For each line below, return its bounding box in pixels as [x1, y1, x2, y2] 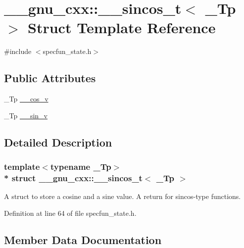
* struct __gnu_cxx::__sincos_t [4, 171, 143, 184]
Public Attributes [4, 70, 96, 86]
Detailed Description [4, 134, 112, 149]
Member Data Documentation [4, 232, 162, 247]
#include [4, 46, 32, 56]
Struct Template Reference [28, 17, 216, 38]
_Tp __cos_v [4, 94, 49, 104]
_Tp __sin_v [4, 110, 48, 120]
